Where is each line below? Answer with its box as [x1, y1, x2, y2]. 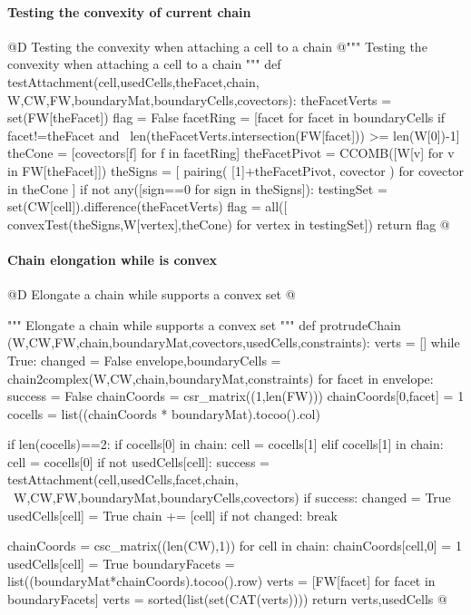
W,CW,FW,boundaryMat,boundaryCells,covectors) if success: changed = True [13, 488, 451, 507]
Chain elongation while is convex [7, 249, 218, 268]
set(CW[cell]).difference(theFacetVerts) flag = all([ [7, 197, 288, 216]
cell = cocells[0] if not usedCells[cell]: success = [7, 452, 270, 471]
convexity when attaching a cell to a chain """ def [7, 54, 281, 73]
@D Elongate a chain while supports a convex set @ [7, 285, 296, 304]
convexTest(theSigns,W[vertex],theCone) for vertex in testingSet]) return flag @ [7, 214, 450, 233]
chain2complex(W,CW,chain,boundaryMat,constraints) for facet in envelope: [7, 368, 434, 387]
